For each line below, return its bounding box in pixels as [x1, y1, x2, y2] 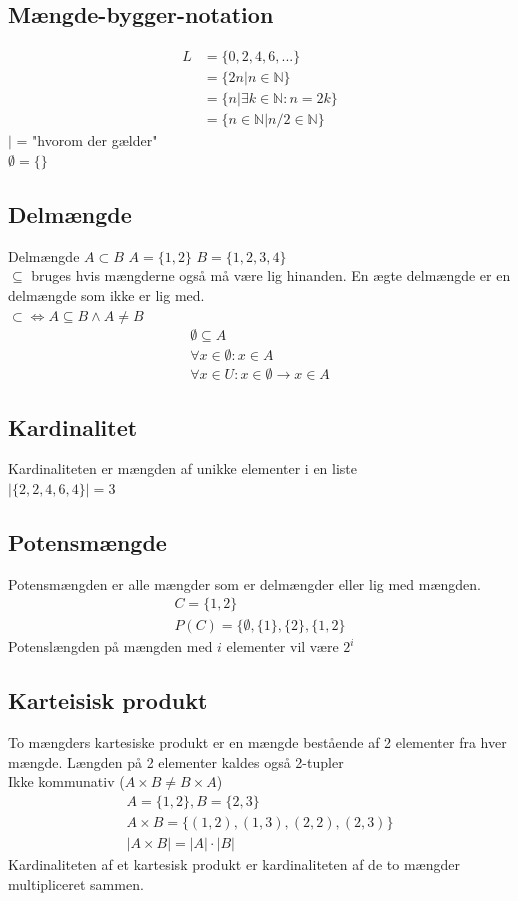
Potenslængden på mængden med [8, 636, 213, 657]
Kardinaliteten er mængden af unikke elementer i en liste [8, 458, 358, 479]
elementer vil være [226, 636, 339, 657]
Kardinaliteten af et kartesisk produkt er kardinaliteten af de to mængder [8, 854, 460, 875]
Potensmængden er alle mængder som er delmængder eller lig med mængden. [8, 573, 482, 594]
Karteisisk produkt [8, 685, 208, 716]
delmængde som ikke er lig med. [8, 284, 205, 305]
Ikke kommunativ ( [8, 771, 125, 792]
